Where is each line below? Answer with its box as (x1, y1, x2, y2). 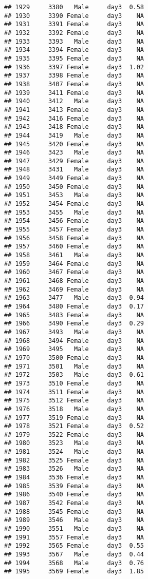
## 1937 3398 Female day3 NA (4, 72, 144, 80)
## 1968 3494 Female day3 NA (4, 337, 144, 344)
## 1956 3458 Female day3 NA (4, 234, 144, 242)
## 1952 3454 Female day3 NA (4, 200, 144, 208)
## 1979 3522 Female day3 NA (4, 431, 144, 438)
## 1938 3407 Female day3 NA (4, 80, 144, 88)
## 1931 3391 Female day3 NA (4, 21, 144, 28)
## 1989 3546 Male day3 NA (4, 516, 144, 524)
